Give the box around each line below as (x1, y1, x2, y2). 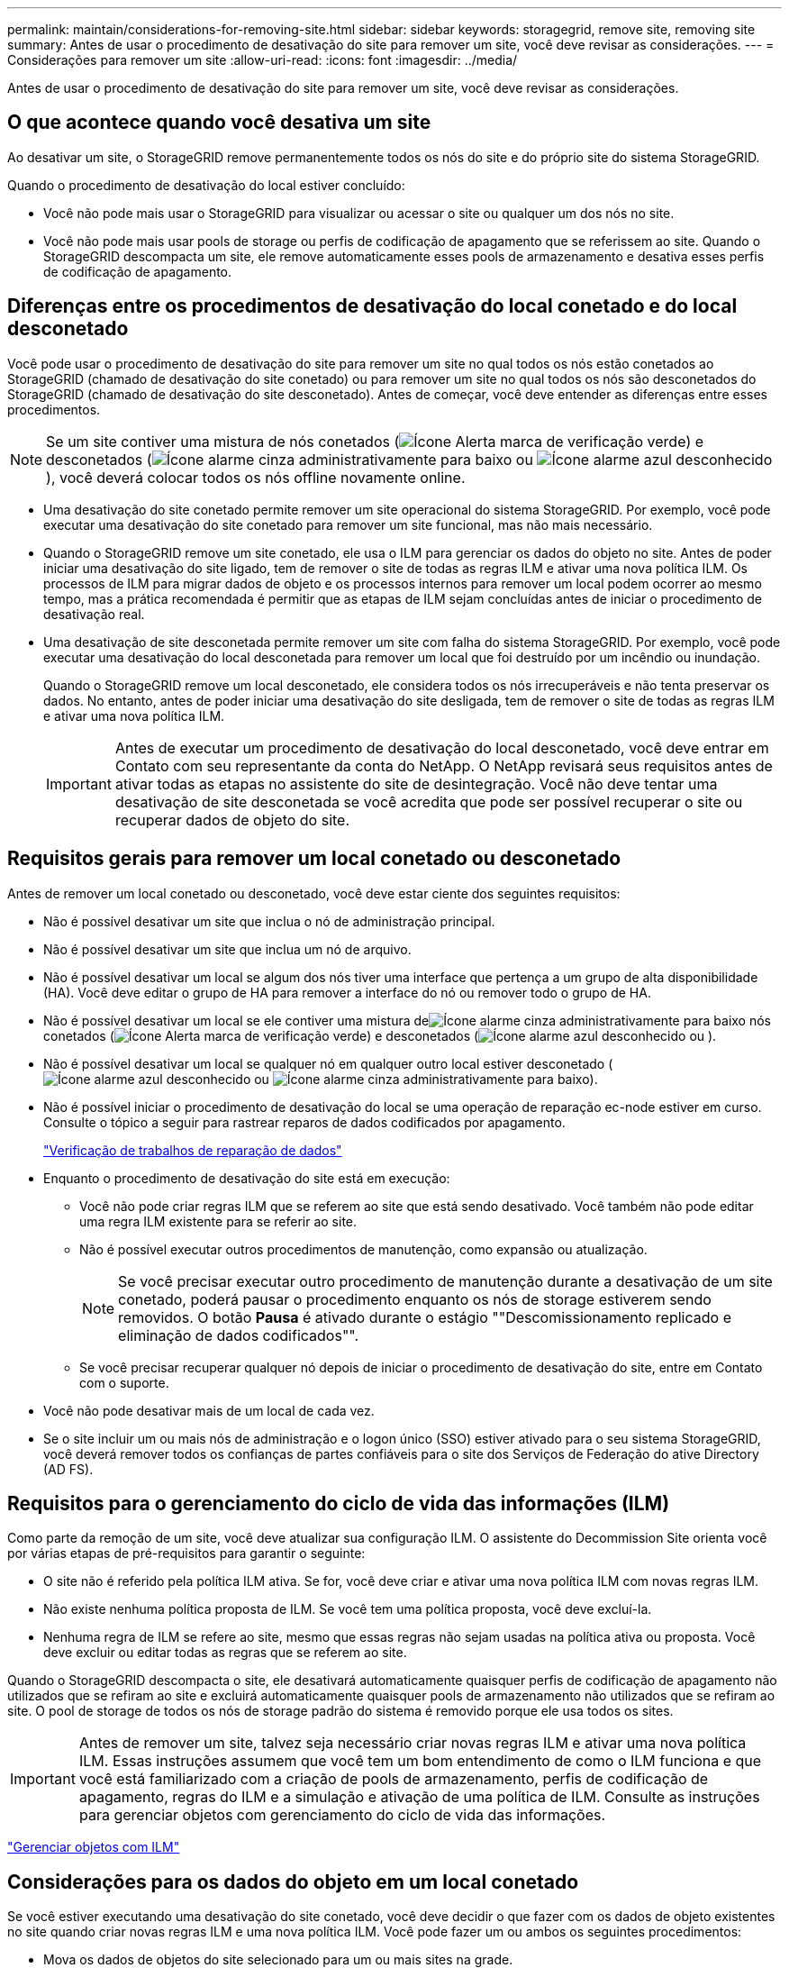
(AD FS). (43, 1461, 94, 1477)
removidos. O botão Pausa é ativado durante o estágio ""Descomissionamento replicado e (118, 1307, 731, 1326)
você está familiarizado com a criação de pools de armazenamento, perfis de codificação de (78, 1770, 709, 1789)
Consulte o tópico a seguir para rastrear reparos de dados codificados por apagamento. (43, 1114, 566, 1130)
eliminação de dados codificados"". (118, 1326, 359, 1344)
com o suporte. (79, 1374, 169, 1390)
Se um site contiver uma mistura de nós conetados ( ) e (46, 432, 704, 451)
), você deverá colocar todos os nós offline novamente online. (46, 468, 466, 487)
